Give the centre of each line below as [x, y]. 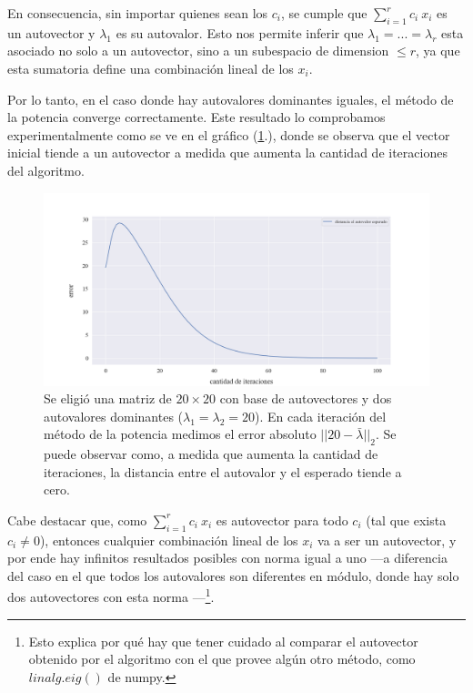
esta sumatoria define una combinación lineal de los [151, 68]
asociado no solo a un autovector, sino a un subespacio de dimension [198, 51]
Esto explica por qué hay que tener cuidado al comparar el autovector [223, 641]
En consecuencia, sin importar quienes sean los [138, 13]
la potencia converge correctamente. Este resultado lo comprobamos [196, 117]
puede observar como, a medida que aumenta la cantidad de [211, 454]
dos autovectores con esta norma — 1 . [111, 596]
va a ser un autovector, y [387, 540]
